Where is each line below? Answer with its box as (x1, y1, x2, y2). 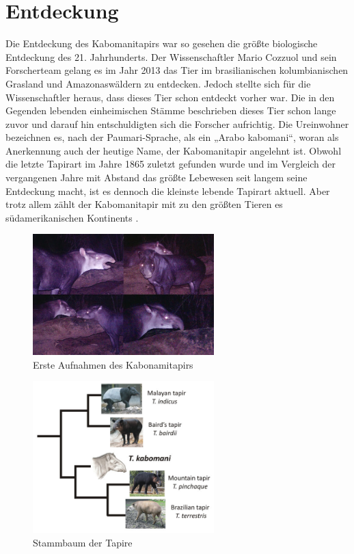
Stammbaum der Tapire (33, 535, 133, 549)
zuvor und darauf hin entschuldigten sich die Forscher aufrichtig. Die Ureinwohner (5, 116, 349, 131)
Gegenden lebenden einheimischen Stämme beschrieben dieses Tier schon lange (5, 103, 336, 118)
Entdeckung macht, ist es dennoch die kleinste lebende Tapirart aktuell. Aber (5, 183, 330, 198)
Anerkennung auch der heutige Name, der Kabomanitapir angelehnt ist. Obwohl (5, 143, 342, 157)
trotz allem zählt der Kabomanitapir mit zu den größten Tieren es (5, 197, 283, 211)
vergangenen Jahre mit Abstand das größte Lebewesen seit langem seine (5, 170, 308, 185)
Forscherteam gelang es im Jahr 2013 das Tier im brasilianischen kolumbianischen (5, 63, 349, 77)
